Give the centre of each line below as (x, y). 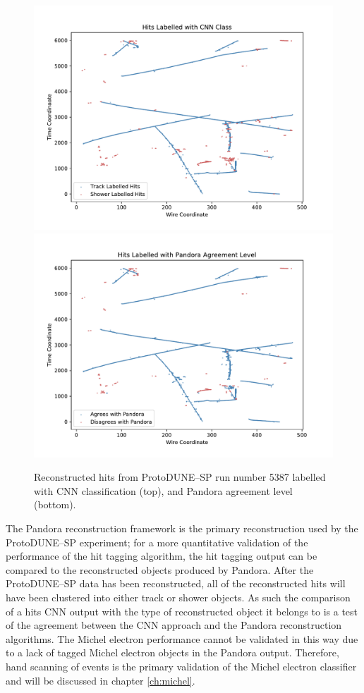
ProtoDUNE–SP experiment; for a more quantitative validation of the (157, 542)
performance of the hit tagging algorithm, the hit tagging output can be (162, 556)
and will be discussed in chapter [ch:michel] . (101, 680)
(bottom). (55, 504)
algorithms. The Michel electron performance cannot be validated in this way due (182, 638)
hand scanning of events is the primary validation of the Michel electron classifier (181, 666)
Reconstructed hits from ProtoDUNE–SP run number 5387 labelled (180, 477)
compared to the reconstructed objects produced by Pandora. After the (160, 569)
